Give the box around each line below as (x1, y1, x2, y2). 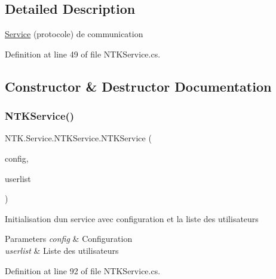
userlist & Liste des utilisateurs (5, 244, 119, 256)
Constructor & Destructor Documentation (5, 77, 272, 95)
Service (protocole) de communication (5, 28, 143, 40)
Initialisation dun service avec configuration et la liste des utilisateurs (5, 212, 259, 225)
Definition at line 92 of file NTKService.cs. (5, 264, 161, 277)
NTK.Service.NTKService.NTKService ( (5, 132, 152, 144)
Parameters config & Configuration (5, 232, 133, 245)
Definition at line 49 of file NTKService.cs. (5, 47, 161, 60)
